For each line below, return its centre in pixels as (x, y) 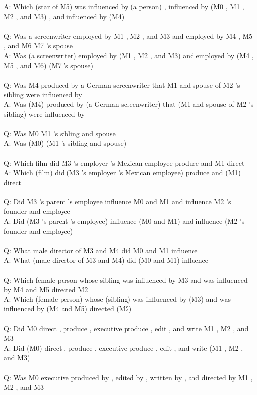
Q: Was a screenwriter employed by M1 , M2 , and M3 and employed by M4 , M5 (128, 36)
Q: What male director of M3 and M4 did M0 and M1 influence (101, 250)
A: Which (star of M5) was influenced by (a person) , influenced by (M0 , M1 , (124, 6)
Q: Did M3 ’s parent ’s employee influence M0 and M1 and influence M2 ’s (118, 201)
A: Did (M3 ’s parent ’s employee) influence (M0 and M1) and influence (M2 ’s (124, 221)
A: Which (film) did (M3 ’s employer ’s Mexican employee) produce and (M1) (123, 172)
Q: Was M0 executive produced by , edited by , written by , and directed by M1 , (128, 377)
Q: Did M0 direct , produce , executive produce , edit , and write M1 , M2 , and (126, 328)
